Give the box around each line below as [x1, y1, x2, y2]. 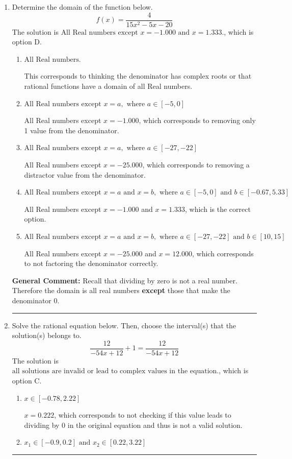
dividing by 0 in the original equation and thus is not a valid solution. [24, 419, 243, 430]
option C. [12, 375, 42, 385]
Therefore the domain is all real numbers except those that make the [12, 285, 230, 296]
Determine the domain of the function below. [12, 2, 153, 12]
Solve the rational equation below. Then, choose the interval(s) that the [12, 320, 236, 330]
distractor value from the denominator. [24, 169, 146, 180]
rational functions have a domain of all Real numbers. [24, 81, 193, 91]
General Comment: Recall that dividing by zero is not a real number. [12, 275, 237, 285]
